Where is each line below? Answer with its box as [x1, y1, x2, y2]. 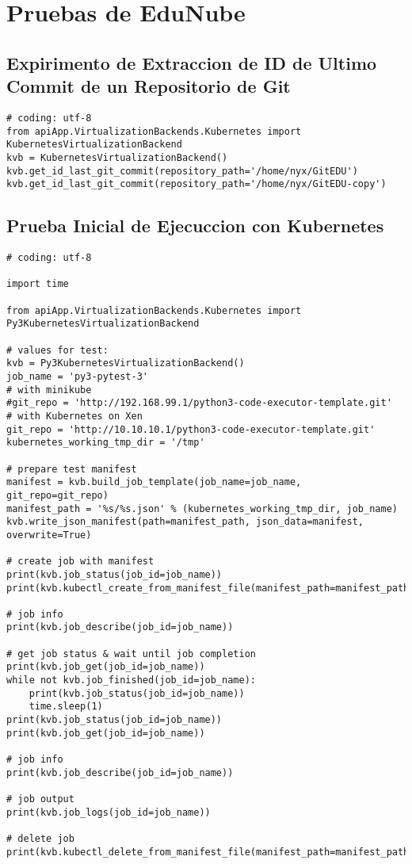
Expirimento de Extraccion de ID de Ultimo [6, 50, 377, 75]
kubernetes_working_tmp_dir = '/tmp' [6, 437, 205, 449]
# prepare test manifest [6, 463, 137, 475]
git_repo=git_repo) [6, 489, 109, 501]
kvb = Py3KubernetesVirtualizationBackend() [6, 357, 245, 369]
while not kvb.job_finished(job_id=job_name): [6, 675, 256, 686]
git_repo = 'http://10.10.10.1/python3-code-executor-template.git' [6, 423, 376, 435]
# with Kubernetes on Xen [6, 410, 143, 422]
